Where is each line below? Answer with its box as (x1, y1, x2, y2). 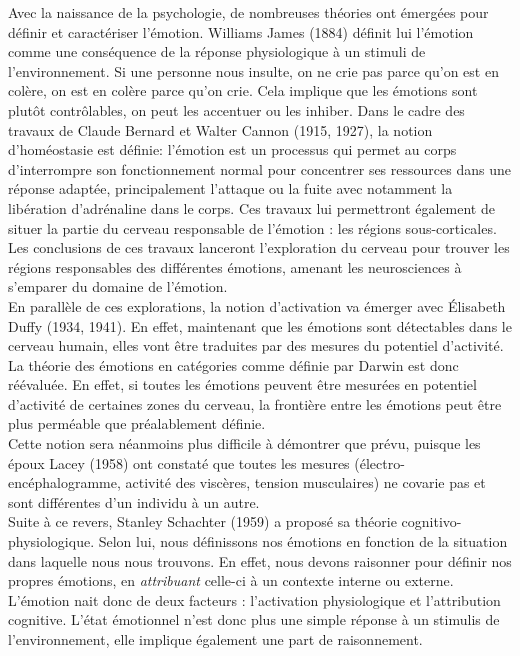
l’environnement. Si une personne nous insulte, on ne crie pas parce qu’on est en (8, 60, 499, 81)
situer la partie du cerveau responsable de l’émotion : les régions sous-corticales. (8, 217, 497, 238)
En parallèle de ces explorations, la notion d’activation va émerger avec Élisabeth (8, 295, 506, 316)
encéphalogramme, (8, 472, 121, 493)
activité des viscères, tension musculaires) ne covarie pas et (125, 472, 486, 493)
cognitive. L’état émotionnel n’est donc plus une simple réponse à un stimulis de (8, 609, 500, 630)
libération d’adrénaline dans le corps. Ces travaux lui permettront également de (8, 197, 495, 218)
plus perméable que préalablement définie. (8, 413, 266, 434)
